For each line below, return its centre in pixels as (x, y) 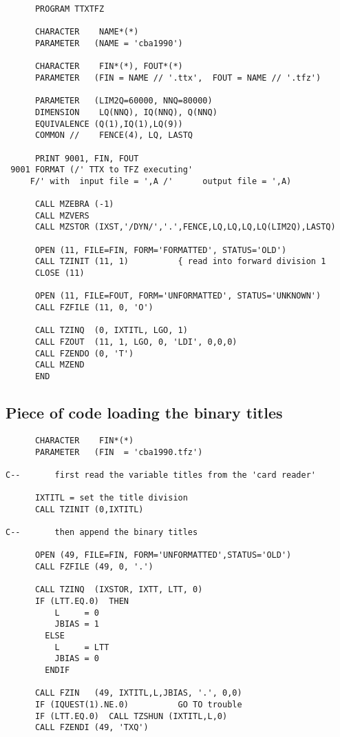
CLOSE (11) (60, 273)
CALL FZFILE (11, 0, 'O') (94, 308)
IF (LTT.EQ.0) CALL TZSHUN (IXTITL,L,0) (131, 716)
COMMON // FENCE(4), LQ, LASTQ (114, 135)
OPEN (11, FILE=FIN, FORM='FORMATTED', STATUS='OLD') (161, 250)
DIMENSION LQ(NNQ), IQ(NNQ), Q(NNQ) (126, 112)
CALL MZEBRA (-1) (74, 204)
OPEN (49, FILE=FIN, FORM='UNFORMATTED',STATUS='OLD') (163, 555)
